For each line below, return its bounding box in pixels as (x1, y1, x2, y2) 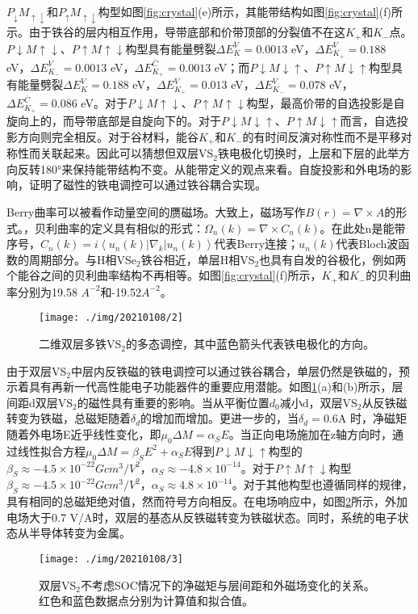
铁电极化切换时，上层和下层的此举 (217, 145, 399, 162)
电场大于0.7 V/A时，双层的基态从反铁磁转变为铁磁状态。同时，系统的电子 (6, 508, 398, 525)
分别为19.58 (17, 283, 77, 300)
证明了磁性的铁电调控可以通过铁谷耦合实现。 (28, 176, 266, 193)
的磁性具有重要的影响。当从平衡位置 (77, 393, 270, 410)
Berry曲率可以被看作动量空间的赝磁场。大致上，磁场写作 (6, 204, 306, 221)
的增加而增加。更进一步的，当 (140, 410, 299, 427)
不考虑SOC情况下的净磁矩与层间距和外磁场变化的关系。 (80, 576, 375, 593)
